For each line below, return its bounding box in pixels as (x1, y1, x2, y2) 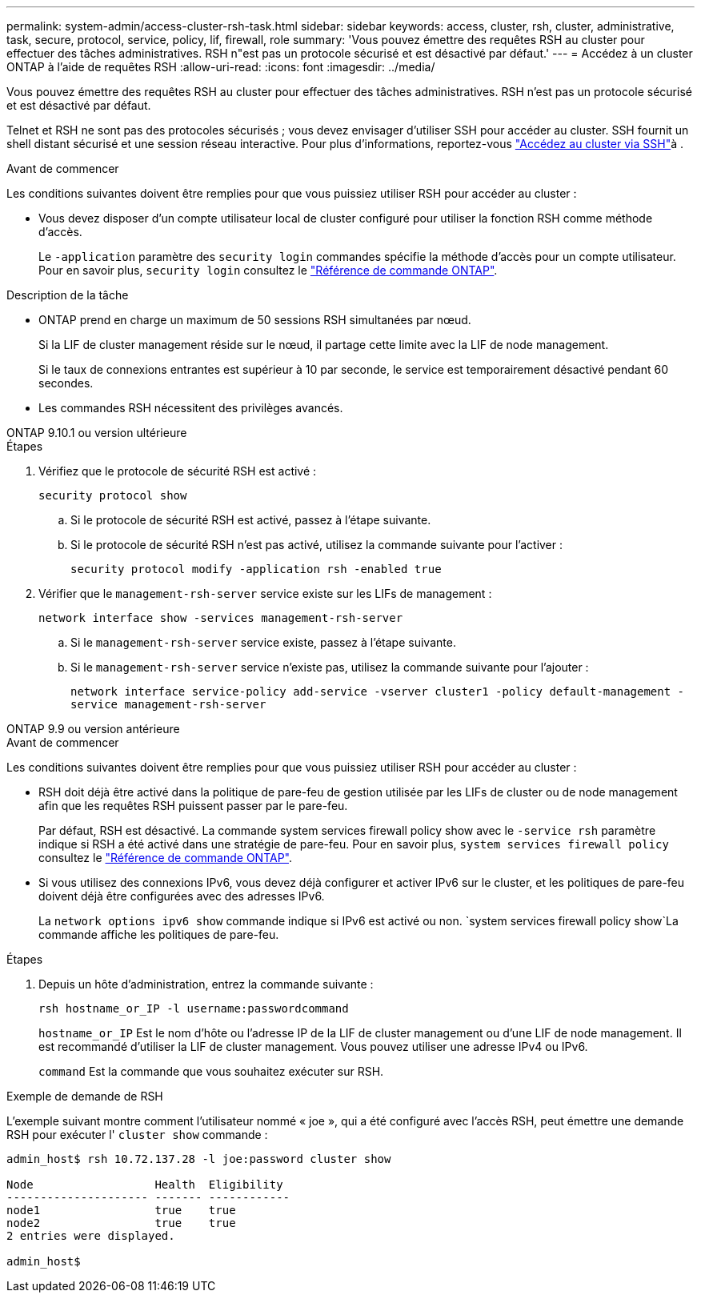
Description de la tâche (6, 288, 129, 302)
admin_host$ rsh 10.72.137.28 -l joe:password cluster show (6, 1153, 391, 1165)
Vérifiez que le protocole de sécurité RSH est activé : (38, 464, 317, 478)
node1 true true (6, 1204, 236, 1217)
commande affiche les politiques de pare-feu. (38, 928, 279, 941)
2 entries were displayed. (6, 1229, 175, 1242)
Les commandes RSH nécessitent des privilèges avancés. (38, 401, 343, 415)
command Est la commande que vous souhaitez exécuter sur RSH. (38, 1064, 384, 1078)
